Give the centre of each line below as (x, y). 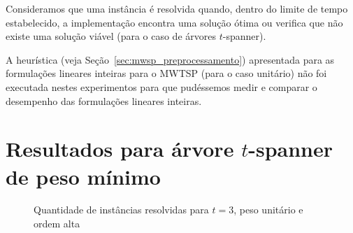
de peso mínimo (83, 176)
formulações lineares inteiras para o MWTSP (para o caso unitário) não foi (166, 73)
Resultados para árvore (120, 149)
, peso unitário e (268, 210)
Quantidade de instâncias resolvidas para (121, 210)
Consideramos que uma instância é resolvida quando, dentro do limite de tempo (177, 8)
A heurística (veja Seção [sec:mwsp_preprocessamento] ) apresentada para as (170, 59)
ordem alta (57, 224)
